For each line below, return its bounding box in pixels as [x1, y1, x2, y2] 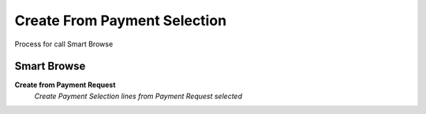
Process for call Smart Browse [14, 39, 114, 49]
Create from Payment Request [14, 80, 116, 90]
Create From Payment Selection [14, 12, 227, 29]
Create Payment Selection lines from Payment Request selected [34, 91, 242, 101]
